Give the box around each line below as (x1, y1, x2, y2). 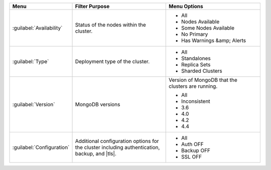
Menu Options (169, 3, 203, 10)
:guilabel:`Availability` (12, 25, 63, 31)
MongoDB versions (75, 101, 120, 108)
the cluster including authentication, (75, 144, 160, 150)
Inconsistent (181, 98, 210, 105)
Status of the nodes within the (75, 22, 147, 28)
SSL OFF (181, 153, 202, 160)
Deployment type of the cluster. (75, 58, 150, 65)
